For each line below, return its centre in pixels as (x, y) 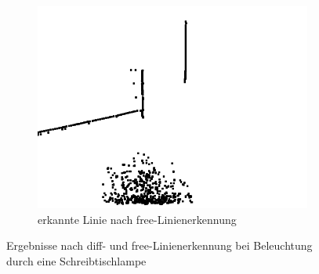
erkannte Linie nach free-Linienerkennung (137, 219)
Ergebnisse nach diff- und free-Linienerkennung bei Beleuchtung (159, 245)
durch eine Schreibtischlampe (76, 260)
